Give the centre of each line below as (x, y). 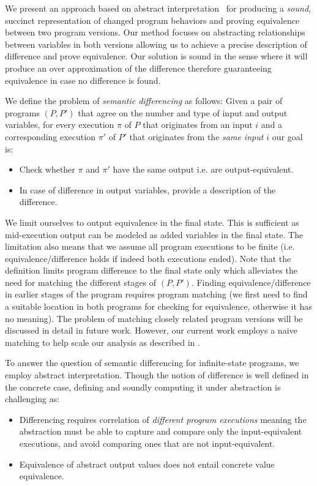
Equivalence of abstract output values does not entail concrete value (147, 464)
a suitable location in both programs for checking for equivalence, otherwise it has (158, 306)
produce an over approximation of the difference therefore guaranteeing (138, 68)
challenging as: (32, 399)
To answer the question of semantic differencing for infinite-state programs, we (152, 363)
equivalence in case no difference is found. (83, 80)
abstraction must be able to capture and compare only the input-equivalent (161, 431)
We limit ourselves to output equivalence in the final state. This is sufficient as (152, 222)
